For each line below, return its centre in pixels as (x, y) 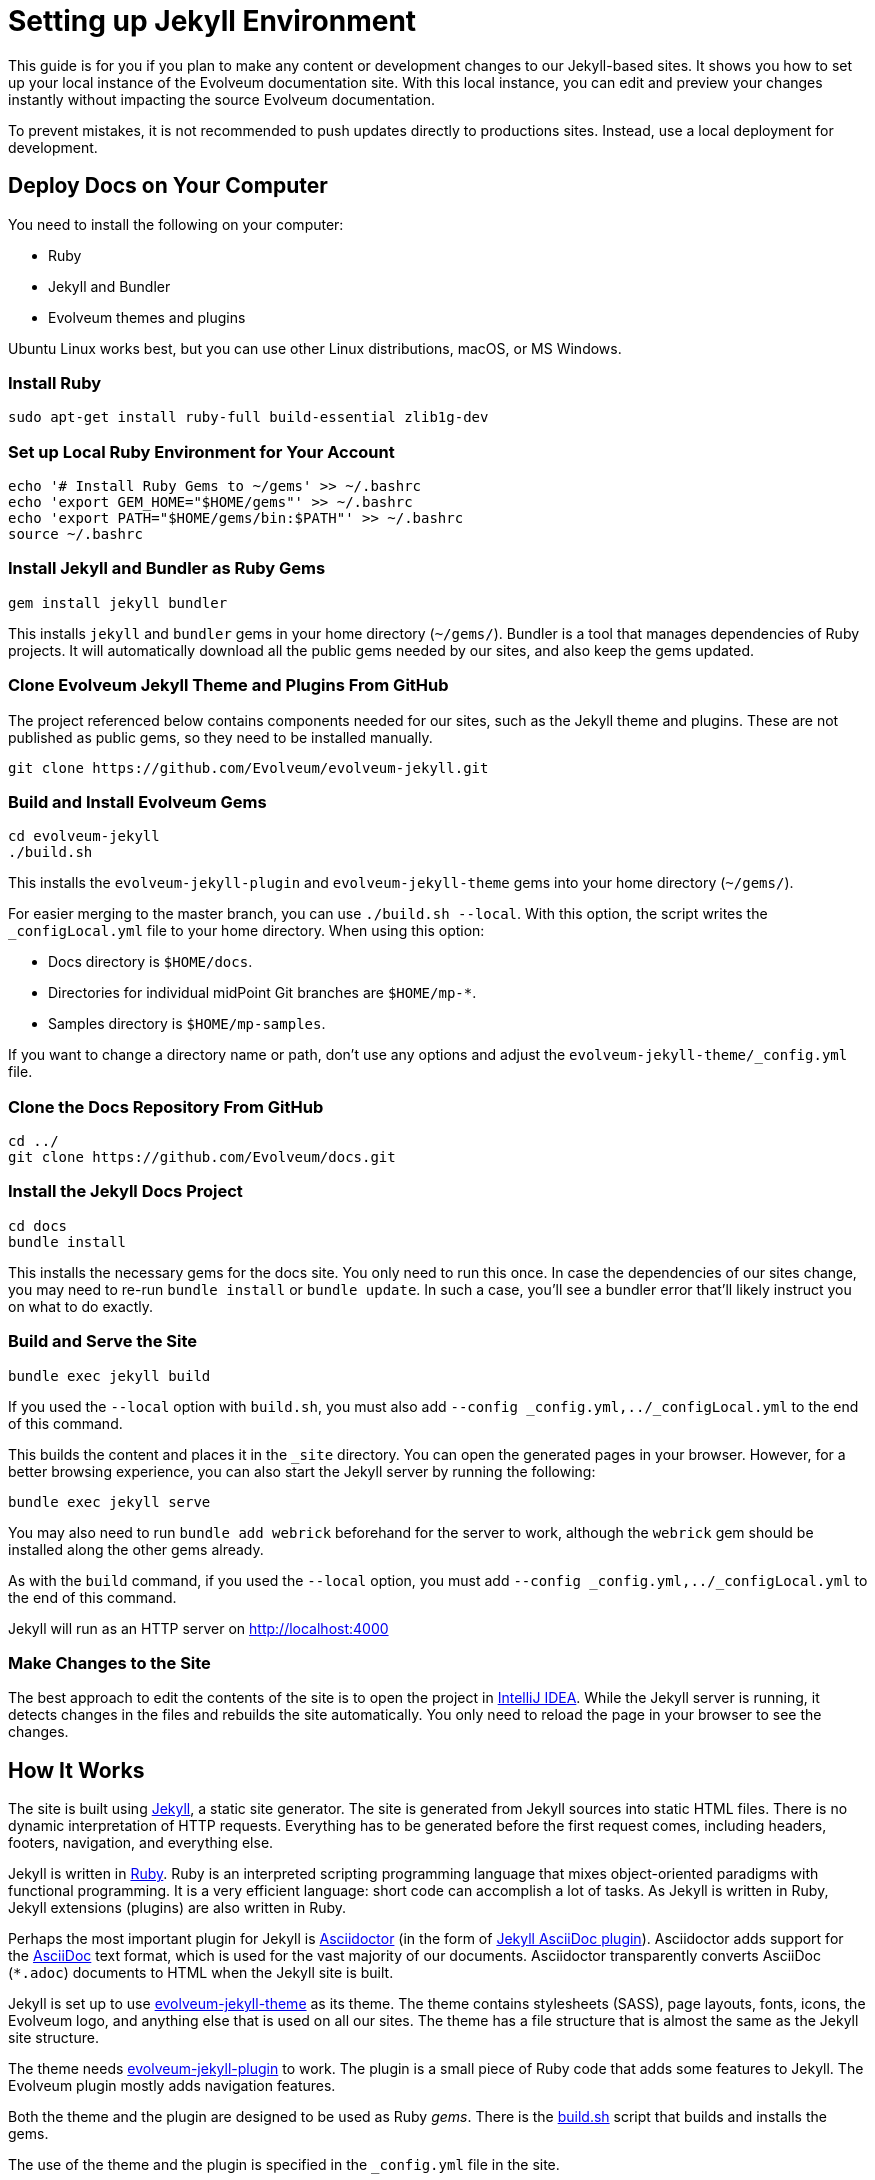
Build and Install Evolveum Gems (137, 801)
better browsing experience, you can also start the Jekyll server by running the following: (302, 1471)
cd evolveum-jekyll (84, 836)
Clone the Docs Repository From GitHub (166, 1106)
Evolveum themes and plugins (147, 317)
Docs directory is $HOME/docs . (150, 962)
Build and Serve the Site (102, 1341)
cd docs (38, 1225)
